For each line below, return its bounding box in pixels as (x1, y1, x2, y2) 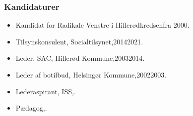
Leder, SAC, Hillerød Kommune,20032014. (15, 53, 145, 63)
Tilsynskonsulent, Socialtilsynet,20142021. (15, 36, 143, 46)
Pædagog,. (15, 103, 47, 113)
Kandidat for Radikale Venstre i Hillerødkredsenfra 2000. (15, 20, 190, 30)
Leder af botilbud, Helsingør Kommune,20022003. (15, 70, 167, 79)
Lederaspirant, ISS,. (15, 86, 76, 96)
